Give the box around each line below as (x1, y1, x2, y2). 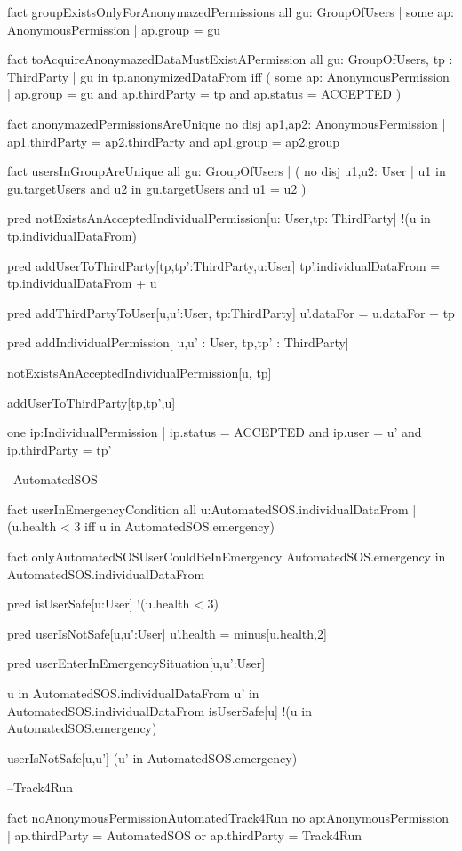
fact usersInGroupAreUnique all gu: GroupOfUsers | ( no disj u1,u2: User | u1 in (7, 162, 446, 180)
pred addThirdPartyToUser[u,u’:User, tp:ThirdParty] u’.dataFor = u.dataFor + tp (7, 303, 455, 322)
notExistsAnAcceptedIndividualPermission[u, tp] (7, 362, 272, 381)
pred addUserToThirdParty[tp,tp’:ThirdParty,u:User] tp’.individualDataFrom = (7, 256, 441, 274)
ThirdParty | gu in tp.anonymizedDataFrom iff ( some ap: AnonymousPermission (7, 67, 450, 85)
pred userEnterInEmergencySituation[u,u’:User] (7, 654, 266, 672)
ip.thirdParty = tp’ (7, 440, 112, 458)
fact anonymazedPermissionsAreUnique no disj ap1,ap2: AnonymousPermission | (7, 114, 446, 132)
